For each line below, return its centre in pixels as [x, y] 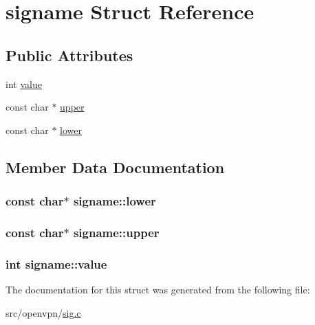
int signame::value [56, 264]
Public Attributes [69, 55]
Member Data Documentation [115, 167]
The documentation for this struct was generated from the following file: [158, 290]
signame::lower [115, 201]
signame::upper [116, 232]
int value [24, 83]
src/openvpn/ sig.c [43, 312]
